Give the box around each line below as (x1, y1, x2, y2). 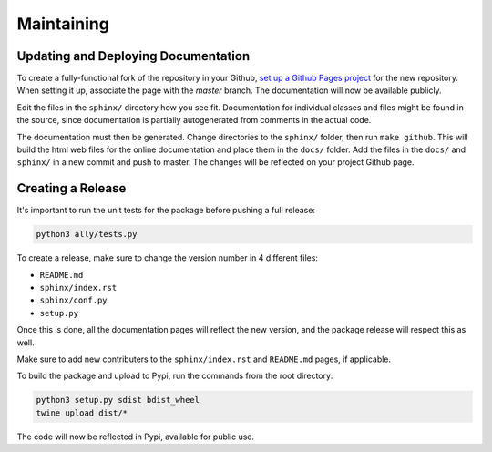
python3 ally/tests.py (36, 229, 138, 240)
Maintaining (16, 14, 109, 34)
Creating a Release (16, 180, 127, 196)
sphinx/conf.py (39, 295, 108, 305)
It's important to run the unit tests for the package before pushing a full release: (16, 205, 316, 216)
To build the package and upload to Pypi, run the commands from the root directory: (16, 370, 333, 382)
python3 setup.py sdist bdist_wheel (36, 395, 200, 406)
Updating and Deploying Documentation (16, 48, 251, 64)
